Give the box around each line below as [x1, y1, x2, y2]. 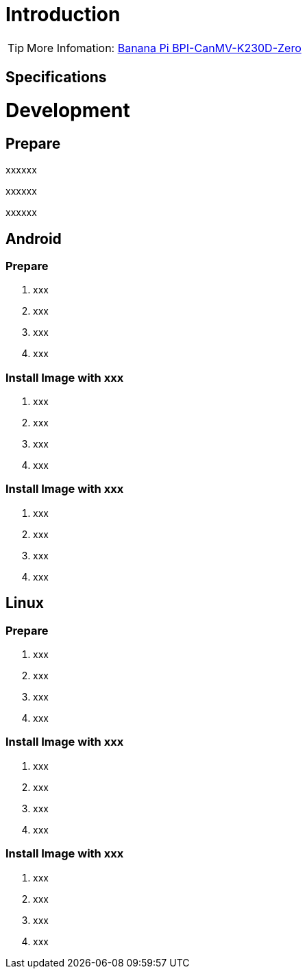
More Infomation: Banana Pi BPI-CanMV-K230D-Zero [27, 40, 302, 55]
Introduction [5, 3, 121, 26]
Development [5, 98, 130, 122]
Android [5, 230, 62, 247]
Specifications [5, 69, 107, 86]
